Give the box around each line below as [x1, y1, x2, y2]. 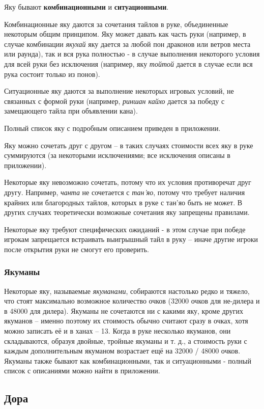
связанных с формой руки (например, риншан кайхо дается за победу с [4, 95, 225, 106]
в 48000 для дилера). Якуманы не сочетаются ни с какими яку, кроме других [4, 305, 243, 316]
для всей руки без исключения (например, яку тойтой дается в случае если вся [4, 58, 253, 69]
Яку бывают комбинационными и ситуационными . [4, 2, 169, 12]
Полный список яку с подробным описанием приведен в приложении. [4, 122, 221, 133]
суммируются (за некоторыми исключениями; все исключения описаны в [4, 150, 230, 160]
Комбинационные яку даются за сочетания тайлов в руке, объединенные [4, 18, 228, 29]
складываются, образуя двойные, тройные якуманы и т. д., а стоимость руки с [4, 335, 247, 346]
